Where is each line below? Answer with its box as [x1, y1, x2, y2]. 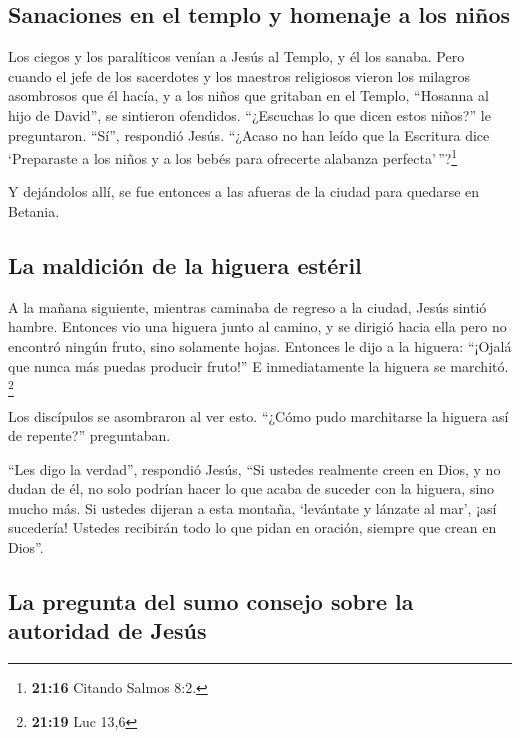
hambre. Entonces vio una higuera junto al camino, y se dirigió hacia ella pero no [8, 316, 507, 337]
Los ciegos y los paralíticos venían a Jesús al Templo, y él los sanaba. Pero [8, 46, 465, 67]
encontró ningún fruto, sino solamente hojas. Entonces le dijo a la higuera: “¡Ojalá [8, 336, 512, 356]
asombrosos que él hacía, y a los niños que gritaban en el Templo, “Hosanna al [8, 85, 489, 106]
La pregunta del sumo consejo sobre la [8, 586, 414, 617]
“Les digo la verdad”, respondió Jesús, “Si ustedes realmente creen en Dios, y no [8, 458, 501, 479]
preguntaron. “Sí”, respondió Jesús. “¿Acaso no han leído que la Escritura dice [8, 124, 490, 145]
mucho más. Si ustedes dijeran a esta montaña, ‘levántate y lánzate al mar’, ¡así [8, 497, 497, 518]
